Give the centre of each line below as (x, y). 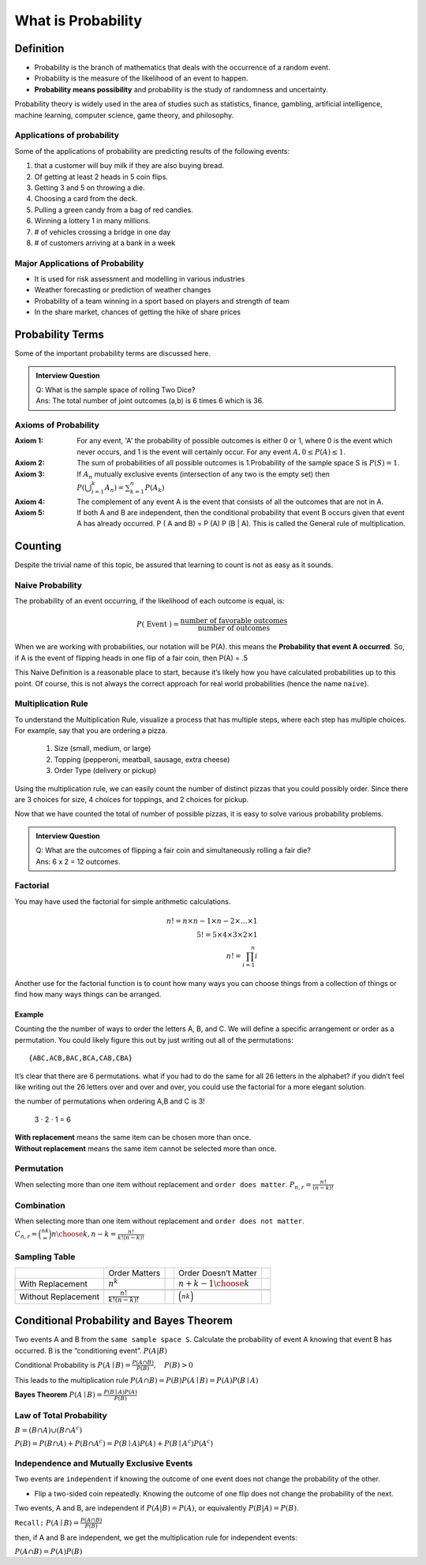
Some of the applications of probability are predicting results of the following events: (152, 151)
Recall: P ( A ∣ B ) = (47, 1523)
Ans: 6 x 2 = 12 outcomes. (78, 861)
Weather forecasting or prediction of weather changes (123, 290)
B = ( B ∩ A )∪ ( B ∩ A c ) (49, 1430)
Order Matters (134, 1272)
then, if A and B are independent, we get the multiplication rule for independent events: (156, 1537)
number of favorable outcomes (234, 620)
